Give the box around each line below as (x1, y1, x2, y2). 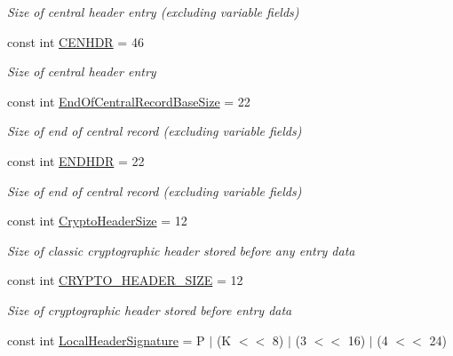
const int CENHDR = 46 (7, 32, 144, 51)
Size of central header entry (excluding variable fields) (7, 3, 299, 20)
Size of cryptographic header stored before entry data (7, 300, 292, 319)
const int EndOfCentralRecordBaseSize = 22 (7, 91, 250, 110)
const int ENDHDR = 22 (7, 151, 145, 170)
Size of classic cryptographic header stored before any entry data (7, 241, 355, 259)
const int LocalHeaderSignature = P (7, 330, 205, 349)
